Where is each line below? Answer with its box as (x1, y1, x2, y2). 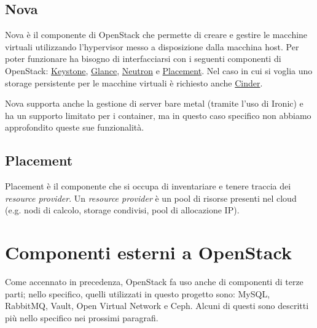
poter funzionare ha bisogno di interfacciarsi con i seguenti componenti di (5, 52, 281, 65)
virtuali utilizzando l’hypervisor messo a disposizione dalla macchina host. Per (5, 40, 299, 53)
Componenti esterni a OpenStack (5, 240, 292, 265)
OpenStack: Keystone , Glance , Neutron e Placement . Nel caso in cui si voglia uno (5, 64, 313, 77)
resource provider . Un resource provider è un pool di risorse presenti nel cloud (5, 191, 297, 204)
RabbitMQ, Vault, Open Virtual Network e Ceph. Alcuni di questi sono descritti (5, 299, 309, 312)
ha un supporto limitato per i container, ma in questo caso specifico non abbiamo (5, 109, 311, 121)
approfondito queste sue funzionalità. (5, 121, 144, 134)
